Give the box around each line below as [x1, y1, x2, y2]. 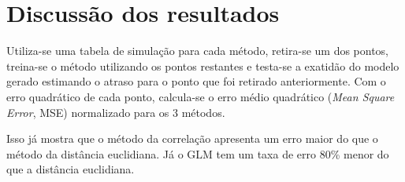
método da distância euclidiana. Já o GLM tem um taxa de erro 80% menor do [6, 145, 389, 162]
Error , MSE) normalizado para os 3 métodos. [6, 104, 225, 120]
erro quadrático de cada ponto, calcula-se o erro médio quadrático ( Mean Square [6, 88, 395, 104]
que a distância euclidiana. [6, 161, 135, 177]
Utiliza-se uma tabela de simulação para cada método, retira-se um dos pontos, [6, 42, 389, 59]
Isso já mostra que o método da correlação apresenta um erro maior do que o [6, 130, 378, 147]
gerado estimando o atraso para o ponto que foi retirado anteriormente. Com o [6, 73, 386, 89]
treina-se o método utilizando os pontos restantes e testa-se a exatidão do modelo [6, 57, 399, 74]
